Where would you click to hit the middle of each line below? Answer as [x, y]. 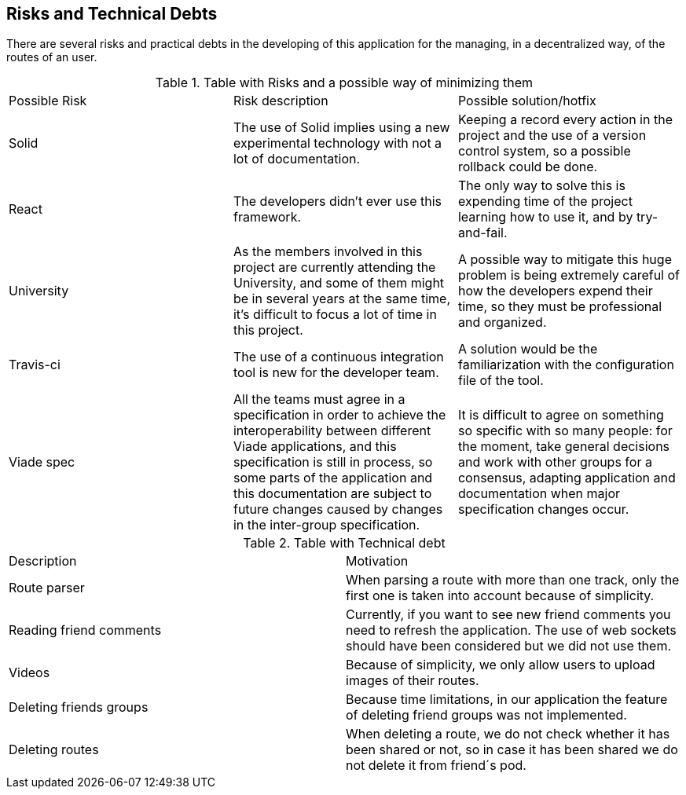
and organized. [502, 322]
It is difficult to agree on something [561, 415]
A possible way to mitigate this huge [565, 260]
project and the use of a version [552, 136]
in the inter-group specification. [326, 525]
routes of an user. [52, 57]
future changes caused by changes [338, 509]
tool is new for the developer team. [336, 373]
